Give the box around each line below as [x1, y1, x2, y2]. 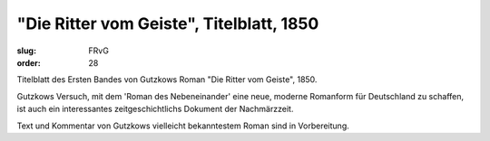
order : [16, 57, 41, 68]
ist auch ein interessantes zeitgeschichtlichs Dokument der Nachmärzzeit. [16, 104, 294, 115]
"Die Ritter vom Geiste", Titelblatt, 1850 [16, 14, 319, 33]
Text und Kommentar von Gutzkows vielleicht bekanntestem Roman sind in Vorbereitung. [16, 120, 349, 131]
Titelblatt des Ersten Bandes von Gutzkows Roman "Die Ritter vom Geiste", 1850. [16, 74, 318, 85]
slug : [16, 45, 36, 56]
